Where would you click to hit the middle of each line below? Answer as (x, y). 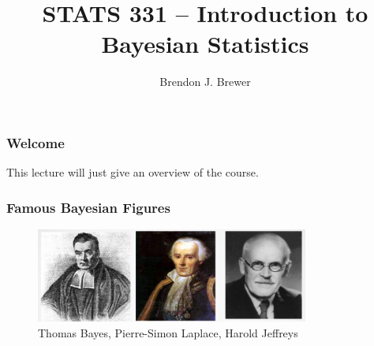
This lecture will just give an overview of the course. (133, 172)
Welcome (36, 142)
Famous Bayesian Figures (88, 207)
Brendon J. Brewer (205, 82)
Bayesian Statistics (205, 44)
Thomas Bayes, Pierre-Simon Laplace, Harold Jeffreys (168, 332)
